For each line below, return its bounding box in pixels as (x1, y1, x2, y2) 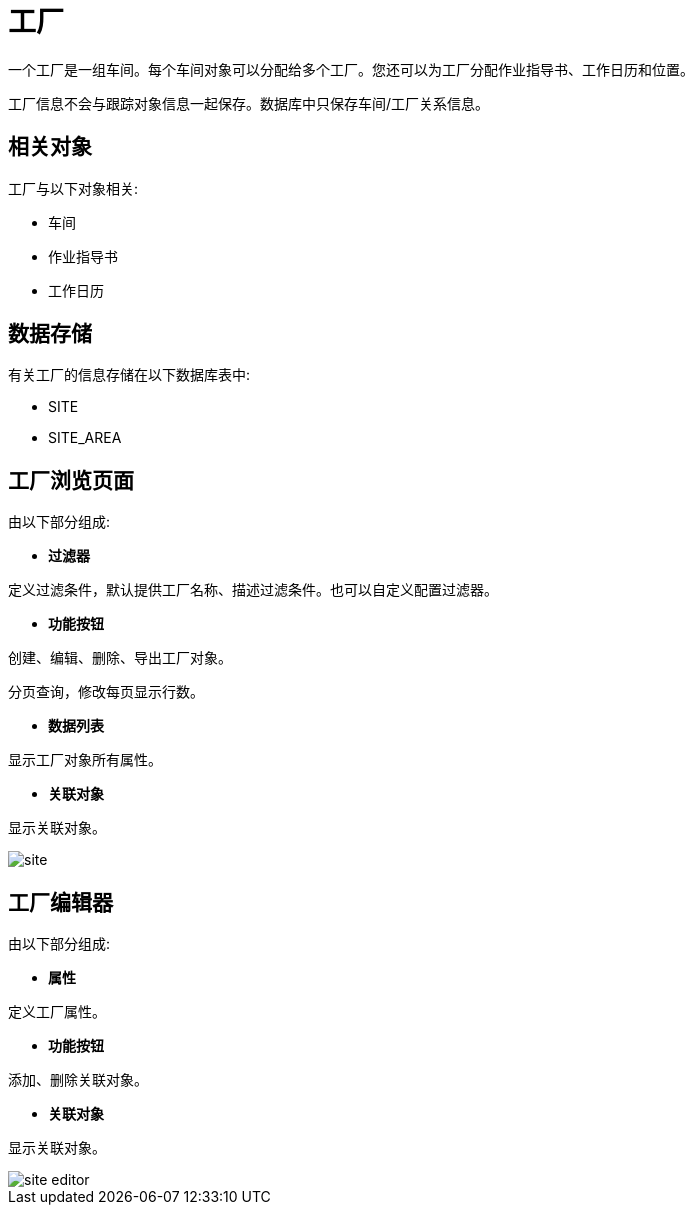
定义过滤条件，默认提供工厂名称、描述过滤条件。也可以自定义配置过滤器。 (8, 581, 498, 599)
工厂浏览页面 (8, 467, 134, 493)
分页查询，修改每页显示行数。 (8, 683, 204, 701)
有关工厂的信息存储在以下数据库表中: (8, 366, 251, 384)
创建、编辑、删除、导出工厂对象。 (8, 649, 232, 667)
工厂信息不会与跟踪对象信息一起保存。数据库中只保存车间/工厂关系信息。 (8, 94, 490, 112)
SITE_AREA (48, 429, 122, 447)
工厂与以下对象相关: (8, 179, 139, 197)
